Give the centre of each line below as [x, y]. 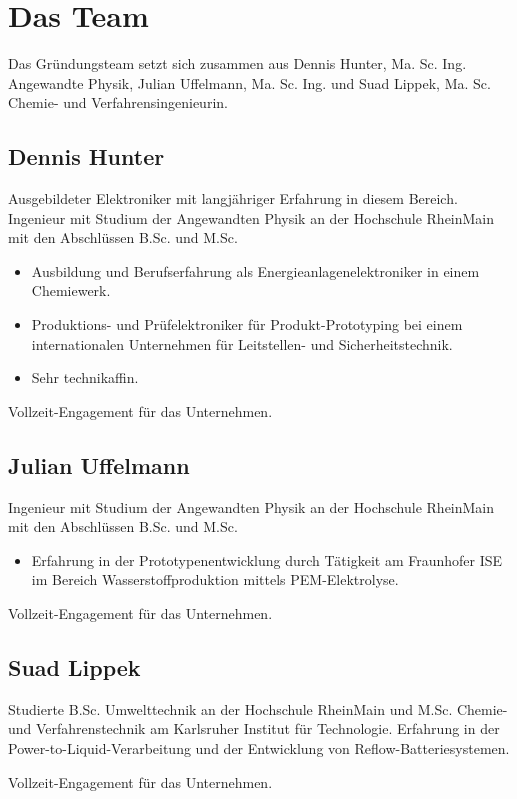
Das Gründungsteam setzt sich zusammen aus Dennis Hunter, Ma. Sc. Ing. [237, 63]
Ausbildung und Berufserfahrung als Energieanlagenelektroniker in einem [255, 270]
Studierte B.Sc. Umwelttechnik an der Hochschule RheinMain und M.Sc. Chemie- [258, 708]
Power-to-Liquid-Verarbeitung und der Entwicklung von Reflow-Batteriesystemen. [259, 748]
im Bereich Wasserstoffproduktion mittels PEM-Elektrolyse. [215, 579]
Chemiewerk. [71, 290]
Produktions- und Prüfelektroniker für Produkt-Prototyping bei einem [247, 324]
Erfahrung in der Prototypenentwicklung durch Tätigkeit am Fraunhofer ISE [267, 559]
